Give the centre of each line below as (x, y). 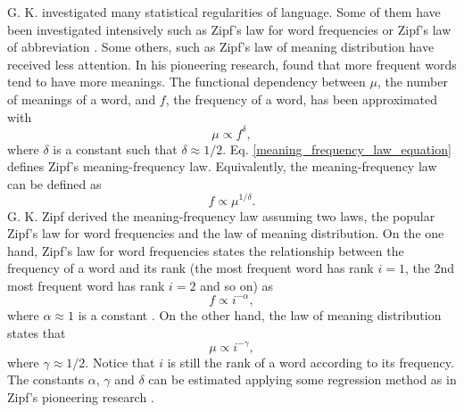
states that (37, 332)
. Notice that (120, 362)
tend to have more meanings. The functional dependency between (186, 82)
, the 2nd (430, 268)
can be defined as (54, 183)
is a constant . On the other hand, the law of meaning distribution (260, 314)
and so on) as (237, 285)
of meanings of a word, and (82, 99)
